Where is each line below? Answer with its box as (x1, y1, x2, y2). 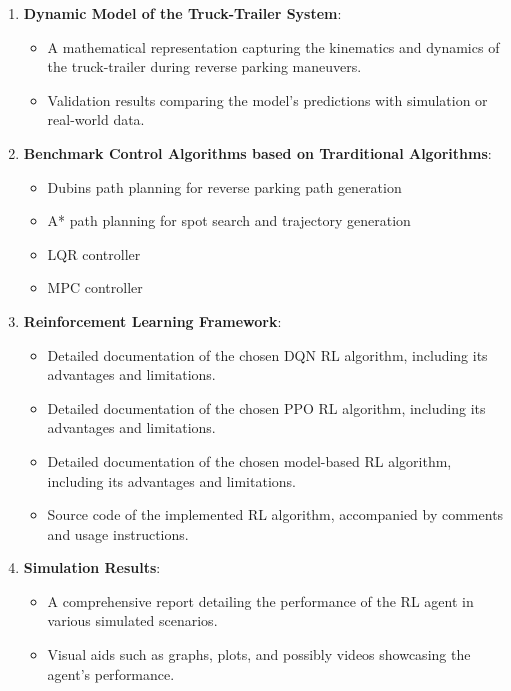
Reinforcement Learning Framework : (23, 310, 282, 331)
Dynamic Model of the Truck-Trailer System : (23, 3, 342, 23)
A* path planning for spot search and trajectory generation (47, 210, 411, 231)
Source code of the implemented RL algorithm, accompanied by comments (47, 504, 504, 525)
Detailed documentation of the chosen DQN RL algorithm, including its (47, 344, 488, 365)
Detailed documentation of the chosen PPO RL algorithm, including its (47, 397, 486, 418)
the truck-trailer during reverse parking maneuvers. (47, 56, 362, 77)
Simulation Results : (23, 557, 161, 578)
